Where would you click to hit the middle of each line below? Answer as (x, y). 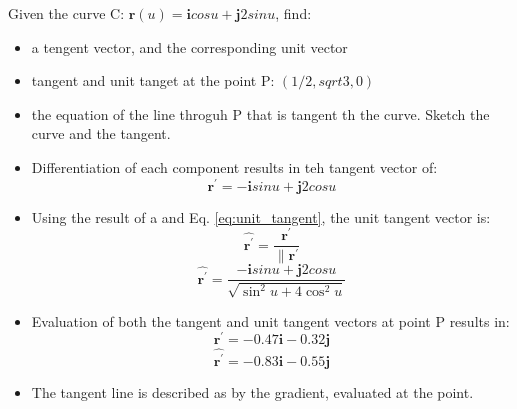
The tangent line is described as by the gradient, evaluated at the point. (252, 391)
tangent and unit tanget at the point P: (153, 80)
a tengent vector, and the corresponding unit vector (189, 46)
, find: (293, 13)
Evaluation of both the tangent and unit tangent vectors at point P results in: (270, 320)
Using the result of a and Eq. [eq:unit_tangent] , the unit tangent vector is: (261, 216)
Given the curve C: (66, 13)
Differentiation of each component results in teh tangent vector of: (234, 166)
